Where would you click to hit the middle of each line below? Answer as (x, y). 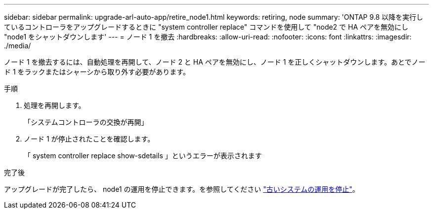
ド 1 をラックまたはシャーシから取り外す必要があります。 (97, 72)
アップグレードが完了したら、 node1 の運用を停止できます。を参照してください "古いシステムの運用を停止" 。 (182, 189)
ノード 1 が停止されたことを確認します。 (89, 139)
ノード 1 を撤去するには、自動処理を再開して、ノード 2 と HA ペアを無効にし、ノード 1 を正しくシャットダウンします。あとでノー (215, 62)
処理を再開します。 (55, 105)
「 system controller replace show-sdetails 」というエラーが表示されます (143, 156)
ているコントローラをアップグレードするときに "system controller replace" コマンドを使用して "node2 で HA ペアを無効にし (206, 27)
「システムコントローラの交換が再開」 (86, 122)
